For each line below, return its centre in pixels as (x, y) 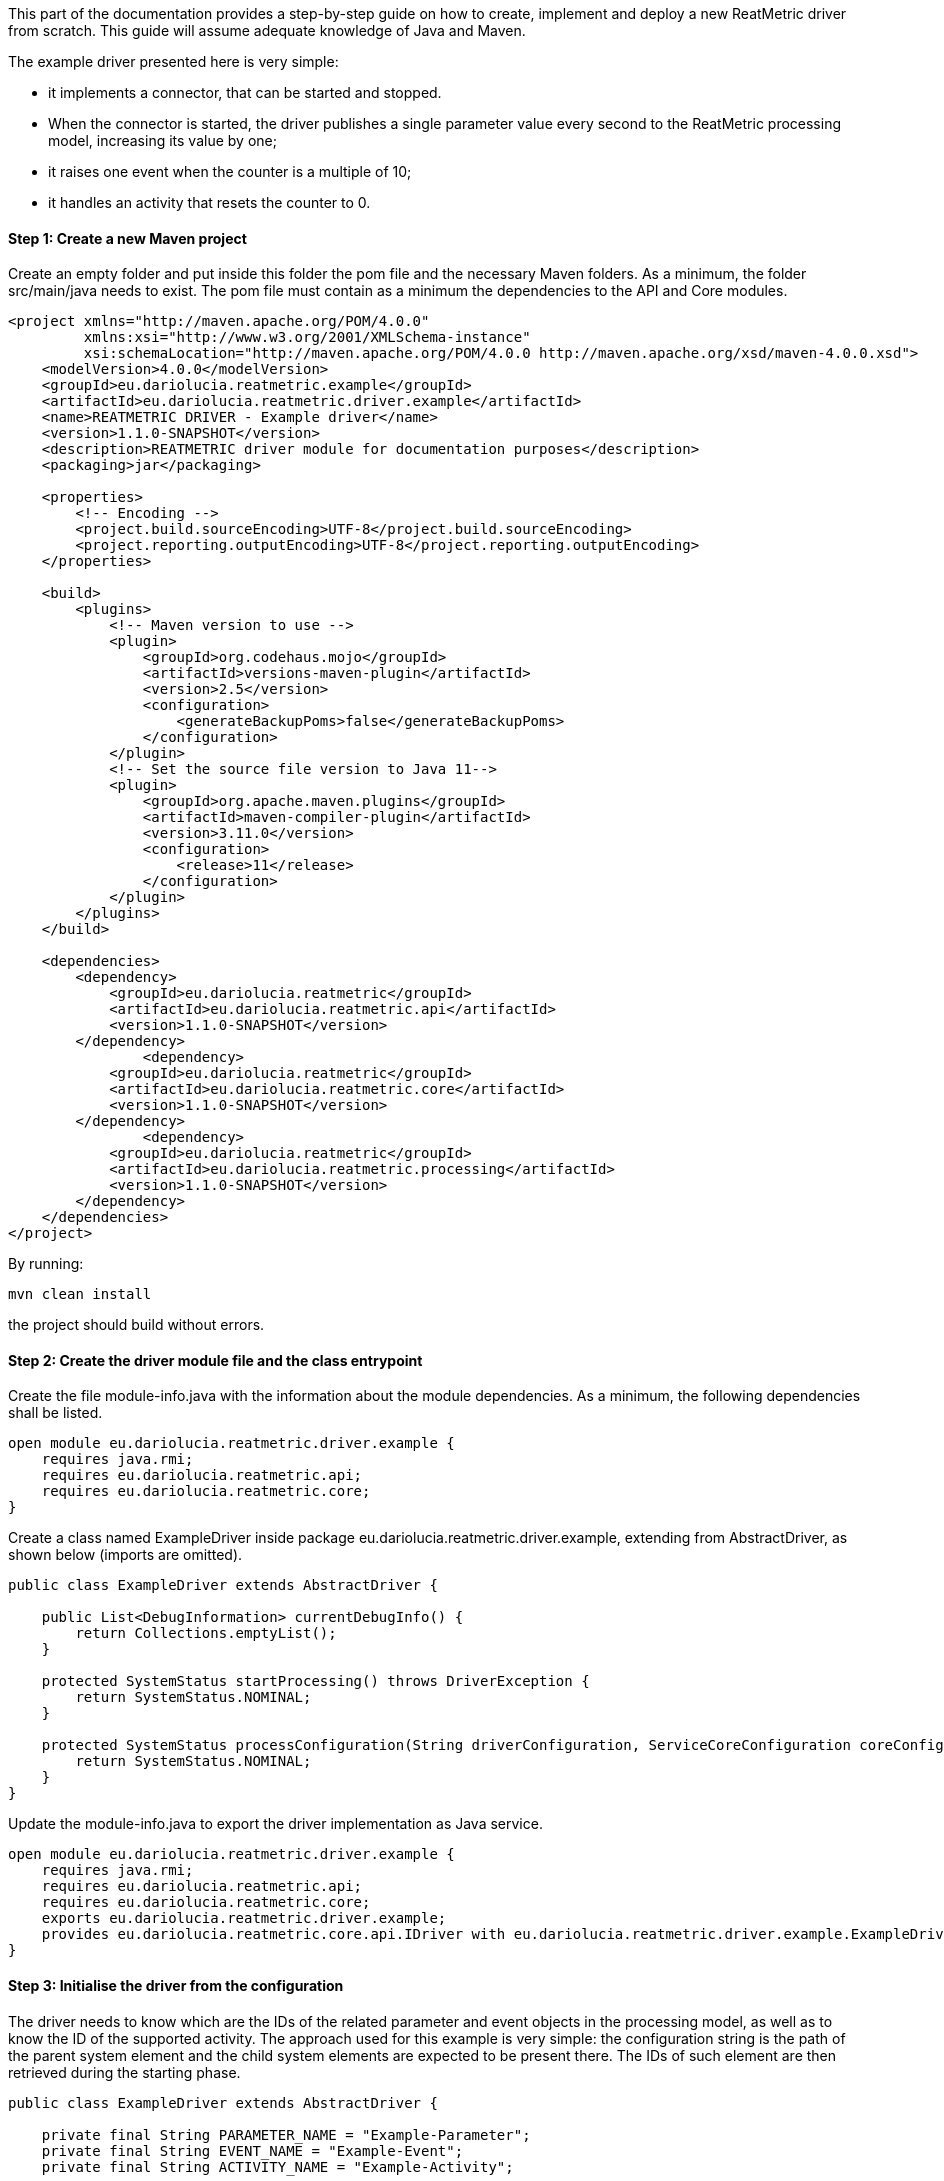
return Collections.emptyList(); (206, 1633)
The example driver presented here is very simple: (173, 61)
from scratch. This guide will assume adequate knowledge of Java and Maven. (267, 30)
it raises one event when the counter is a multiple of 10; (230, 171)
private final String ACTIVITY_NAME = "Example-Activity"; (277, 2166)
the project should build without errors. (136, 1325)
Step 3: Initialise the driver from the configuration (176, 1986)
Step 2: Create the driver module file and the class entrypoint (215, 1360)
